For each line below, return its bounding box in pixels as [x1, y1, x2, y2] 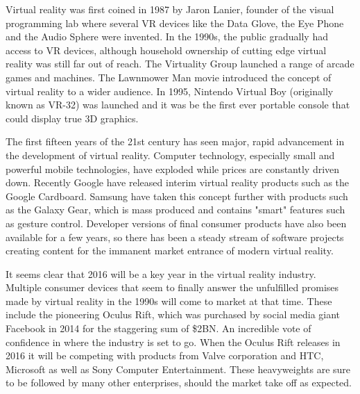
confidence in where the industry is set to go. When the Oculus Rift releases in [6, 334, 341, 349]
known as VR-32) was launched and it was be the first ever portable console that [6, 97, 350, 112]
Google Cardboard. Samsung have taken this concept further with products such [6, 188, 348, 203]
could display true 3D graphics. [6, 110, 139, 125]
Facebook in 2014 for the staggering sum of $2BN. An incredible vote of [6, 321, 311, 336]
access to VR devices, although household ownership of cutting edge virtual [6, 42, 327, 57]
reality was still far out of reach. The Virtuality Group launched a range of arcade [6, 56, 354, 71]
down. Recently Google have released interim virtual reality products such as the [6, 175, 350, 190]
